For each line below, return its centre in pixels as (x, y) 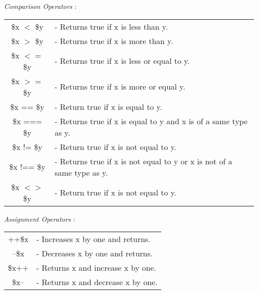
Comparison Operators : (40, 6)
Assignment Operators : (40, 219)
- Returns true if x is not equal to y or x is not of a (144, 161)
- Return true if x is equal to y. (109, 106)
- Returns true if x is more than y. (114, 41)
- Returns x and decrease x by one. (97, 282)
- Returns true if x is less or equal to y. (122, 61)
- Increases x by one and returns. (94, 239)
